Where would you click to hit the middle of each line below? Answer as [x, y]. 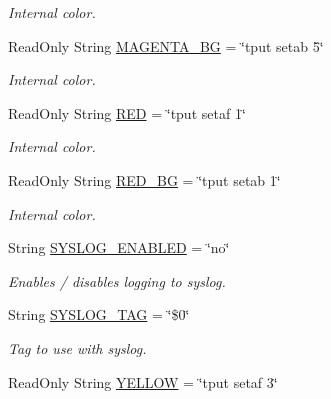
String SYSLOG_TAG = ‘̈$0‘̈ [99, 314]
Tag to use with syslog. [77, 347]
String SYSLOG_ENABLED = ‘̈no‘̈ [119, 247]
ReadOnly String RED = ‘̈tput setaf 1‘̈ [127, 112]
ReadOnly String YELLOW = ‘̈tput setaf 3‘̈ [143, 381]
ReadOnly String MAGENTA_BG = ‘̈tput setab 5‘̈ [166, 45]
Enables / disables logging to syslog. [117, 280]
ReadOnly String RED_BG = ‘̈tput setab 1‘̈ [144, 179]
